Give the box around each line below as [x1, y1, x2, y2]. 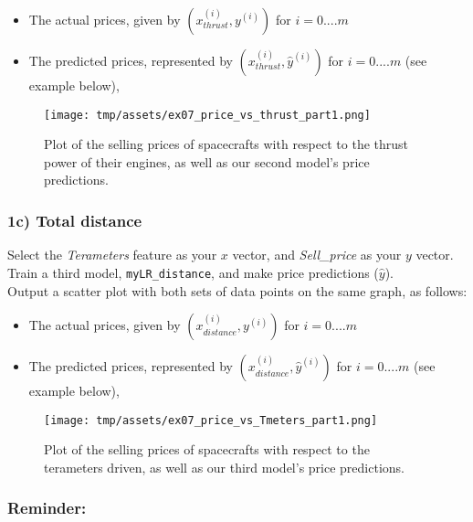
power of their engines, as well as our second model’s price [44, 152, 370, 171]
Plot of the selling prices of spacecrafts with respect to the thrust [44, 134, 409, 154]
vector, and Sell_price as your [232, 245, 402, 264]
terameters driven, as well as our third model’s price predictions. [44, 457, 405, 476]
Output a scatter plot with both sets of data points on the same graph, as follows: [7, 281, 468, 300]
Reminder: [7, 496, 87, 519]
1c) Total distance [7, 208, 142, 231]
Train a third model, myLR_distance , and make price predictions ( [7, 262, 379, 282]
